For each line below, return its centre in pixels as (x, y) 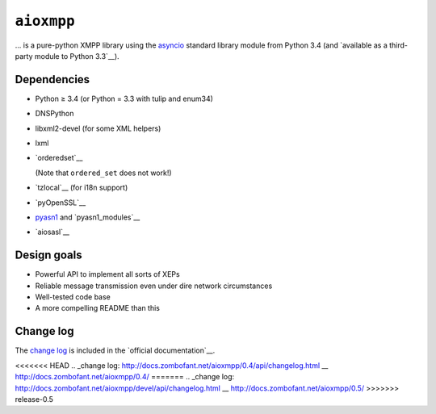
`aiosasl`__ (52, 232)
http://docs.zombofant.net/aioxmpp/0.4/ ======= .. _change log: (125, 377)
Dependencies (52, 79)
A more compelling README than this (98, 308)
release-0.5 (34, 399)
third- (398, 45)
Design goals (48, 255)
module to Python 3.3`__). (77, 56)
